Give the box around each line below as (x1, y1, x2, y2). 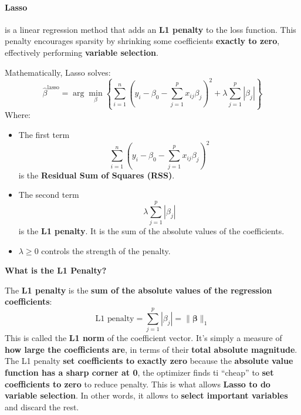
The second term (18, 188, 79, 201)
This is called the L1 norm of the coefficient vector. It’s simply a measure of (5, 332, 282, 344)
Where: (5, 109, 31, 121)
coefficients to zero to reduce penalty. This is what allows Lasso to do (5, 377, 270, 390)
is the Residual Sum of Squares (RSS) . (18, 168, 175, 181)
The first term (18, 128, 70, 140)
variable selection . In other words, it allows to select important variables (5, 389, 288, 401)
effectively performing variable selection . (5, 46, 158, 58)
